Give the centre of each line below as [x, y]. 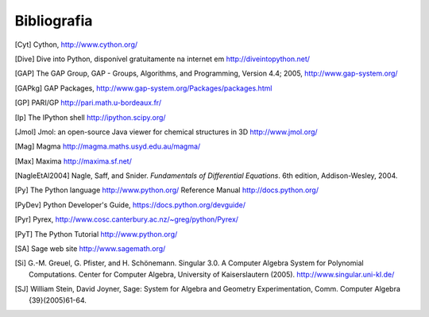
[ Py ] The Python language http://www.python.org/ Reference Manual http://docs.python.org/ [167, 190]
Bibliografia [54, 21]
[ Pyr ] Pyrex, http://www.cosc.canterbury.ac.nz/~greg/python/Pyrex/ [126, 219]
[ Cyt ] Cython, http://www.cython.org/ [76, 44]
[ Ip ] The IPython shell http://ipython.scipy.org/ [90, 117]
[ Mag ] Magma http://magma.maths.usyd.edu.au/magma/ [108, 146]
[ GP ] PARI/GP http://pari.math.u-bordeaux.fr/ [88, 102]
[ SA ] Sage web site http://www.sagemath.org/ [90, 249]
